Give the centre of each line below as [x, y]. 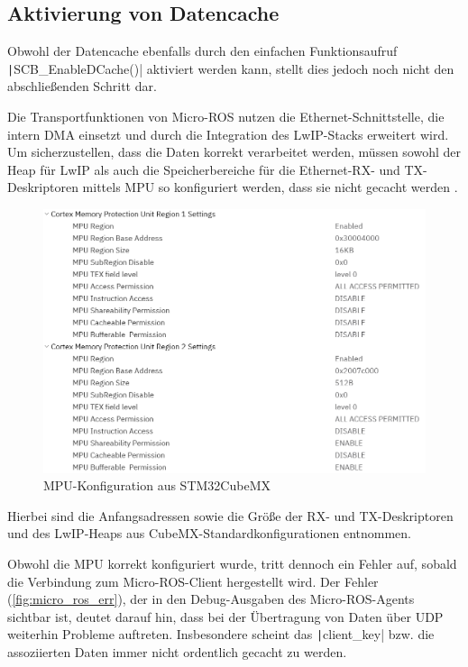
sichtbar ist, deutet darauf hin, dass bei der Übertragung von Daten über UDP [225, 616]
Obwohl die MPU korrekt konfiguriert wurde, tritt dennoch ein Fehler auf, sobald [232, 563]
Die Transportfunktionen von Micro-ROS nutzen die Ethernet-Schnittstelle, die [226, 117]
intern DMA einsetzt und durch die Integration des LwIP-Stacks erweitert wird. [228, 134]
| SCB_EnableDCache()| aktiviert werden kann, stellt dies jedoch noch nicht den [231, 68]
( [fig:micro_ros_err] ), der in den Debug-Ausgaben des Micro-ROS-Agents [211, 599]
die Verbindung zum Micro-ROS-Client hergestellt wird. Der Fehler [193, 581]
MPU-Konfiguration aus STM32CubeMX [157, 485]
